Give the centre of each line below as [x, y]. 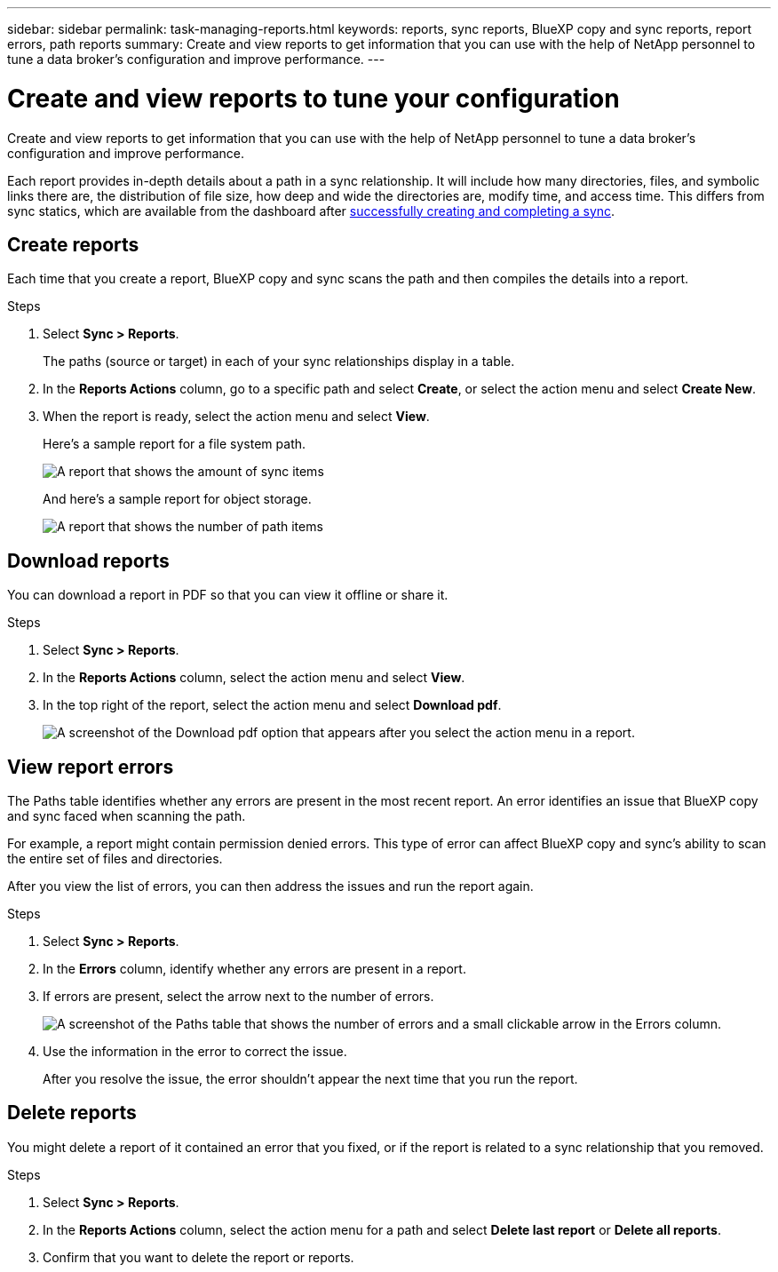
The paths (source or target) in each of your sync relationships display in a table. [279, 362]
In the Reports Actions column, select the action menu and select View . [254, 678]
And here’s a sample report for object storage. [177, 499]
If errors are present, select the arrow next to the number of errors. [238, 997]
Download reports [88, 560]
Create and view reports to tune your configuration [314, 98]
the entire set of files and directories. [115, 859]
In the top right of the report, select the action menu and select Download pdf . [272, 705]
